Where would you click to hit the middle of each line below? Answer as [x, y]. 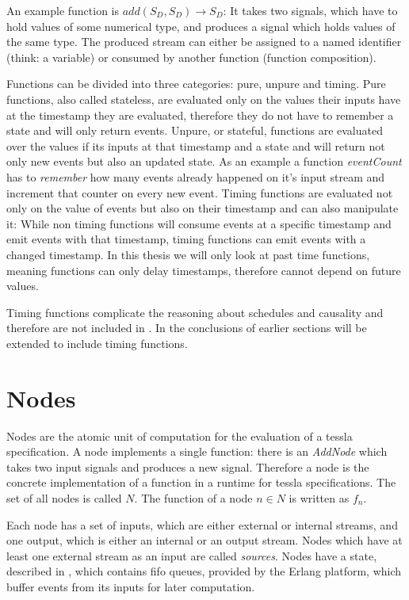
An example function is [63, 10]
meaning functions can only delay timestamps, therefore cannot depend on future [204, 270]
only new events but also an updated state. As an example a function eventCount [204, 161]
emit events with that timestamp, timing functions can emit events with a [186, 239]
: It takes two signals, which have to [310, 10]
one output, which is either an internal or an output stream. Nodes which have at [204, 540]
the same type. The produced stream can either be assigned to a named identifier [204, 42]
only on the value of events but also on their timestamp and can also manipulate [203, 208]
